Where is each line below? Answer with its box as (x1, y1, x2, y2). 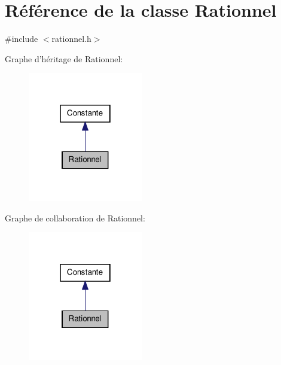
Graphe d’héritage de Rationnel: (5, 52, 123, 65)
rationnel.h (51, 32, 91, 45)
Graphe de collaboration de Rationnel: (5, 211, 145, 224)
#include (5, 32, 38, 45)
